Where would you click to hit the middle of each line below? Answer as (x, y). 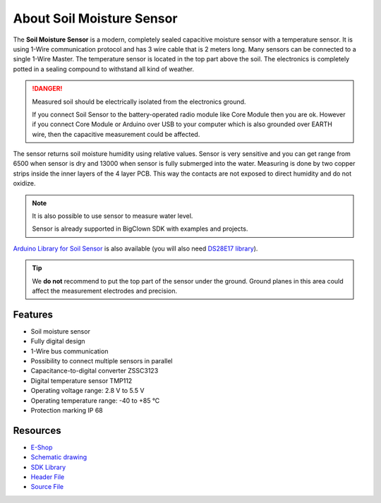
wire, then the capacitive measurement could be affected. (116, 134)
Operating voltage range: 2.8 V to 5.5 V (87, 391)
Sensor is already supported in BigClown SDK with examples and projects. (140, 229)
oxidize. (24, 183)
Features (33, 314)
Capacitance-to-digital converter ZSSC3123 (95, 371)
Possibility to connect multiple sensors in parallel (102, 361)
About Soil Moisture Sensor (95, 18)
